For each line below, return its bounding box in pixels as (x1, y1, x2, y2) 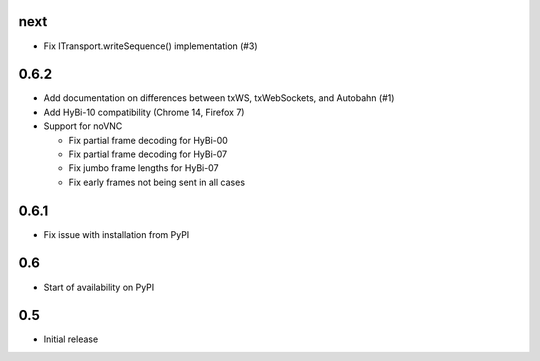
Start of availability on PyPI (43, 281, 155, 293)
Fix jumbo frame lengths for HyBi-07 (68, 162, 219, 174)
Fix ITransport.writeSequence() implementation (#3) (43, 40, 258, 52)
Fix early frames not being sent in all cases (68, 176, 245, 188)
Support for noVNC (43, 120, 123, 132)
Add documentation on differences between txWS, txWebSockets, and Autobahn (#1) (43, 92, 395, 104)
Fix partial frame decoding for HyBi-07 (68, 148, 228, 160)
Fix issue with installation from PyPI (43, 228, 190, 240)
